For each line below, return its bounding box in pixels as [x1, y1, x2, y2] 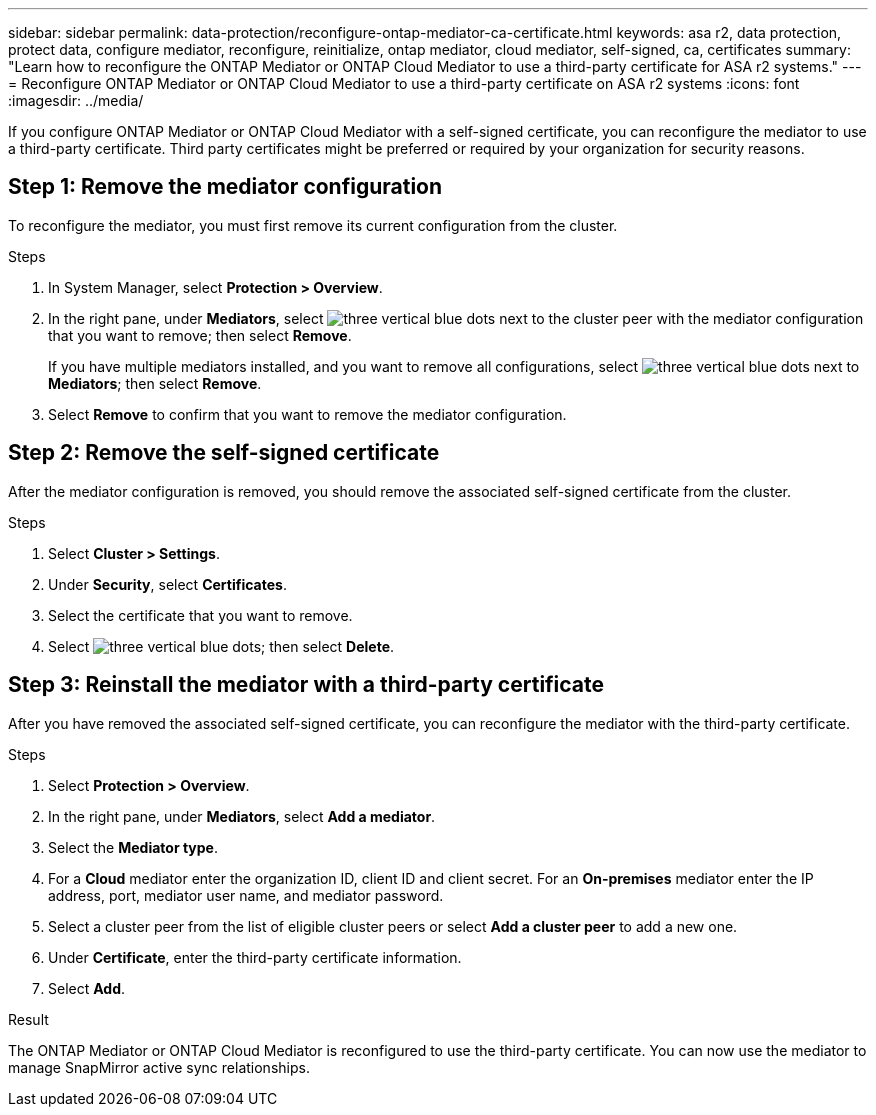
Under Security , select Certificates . [48, 575, 287, 593]
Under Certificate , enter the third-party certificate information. [48, 948, 462, 966]
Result [8, 1010, 49, 1028]
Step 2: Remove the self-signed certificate [8, 440, 440, 466]
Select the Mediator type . [48, 838, 218, 856]
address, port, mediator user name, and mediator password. [48, 886, 444, 904]
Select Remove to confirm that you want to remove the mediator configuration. [48, 405, 567, 423]
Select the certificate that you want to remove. [48, 606, 353, 624]
